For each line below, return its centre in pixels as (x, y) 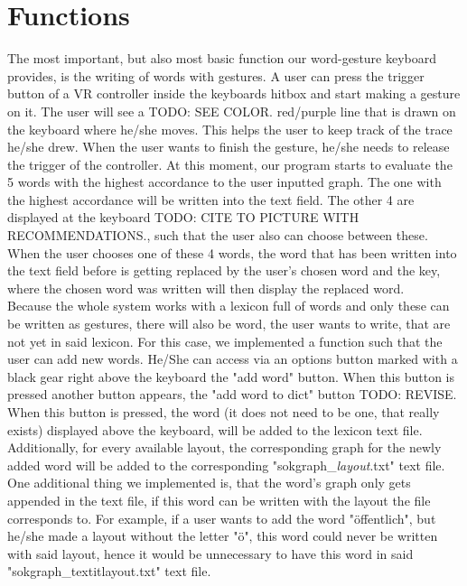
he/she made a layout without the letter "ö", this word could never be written (223, 536)
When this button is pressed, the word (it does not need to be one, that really (224, 412)
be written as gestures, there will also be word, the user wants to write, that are (229, 324)
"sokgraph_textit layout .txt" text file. (109, 571)
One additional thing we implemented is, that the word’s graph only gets (209, 483)
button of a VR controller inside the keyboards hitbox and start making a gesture (234, 93)
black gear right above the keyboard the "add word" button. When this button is (231, 376)
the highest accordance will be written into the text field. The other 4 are (211, 199)
